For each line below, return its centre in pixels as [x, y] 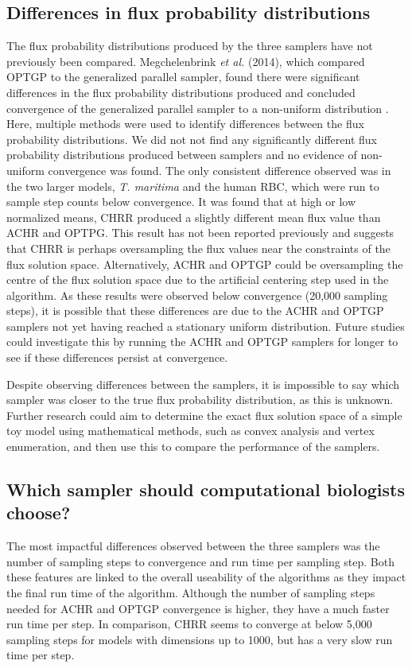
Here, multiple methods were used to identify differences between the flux [185, 124]
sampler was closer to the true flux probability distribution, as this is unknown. [200, 400]
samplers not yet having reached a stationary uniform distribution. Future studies [206, 326]
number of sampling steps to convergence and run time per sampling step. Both [200, 561]
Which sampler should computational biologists [206, 489]
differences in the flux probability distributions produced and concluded [181, 92]
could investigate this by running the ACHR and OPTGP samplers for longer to [202, 342]
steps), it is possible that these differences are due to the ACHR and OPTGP [195, 311]
